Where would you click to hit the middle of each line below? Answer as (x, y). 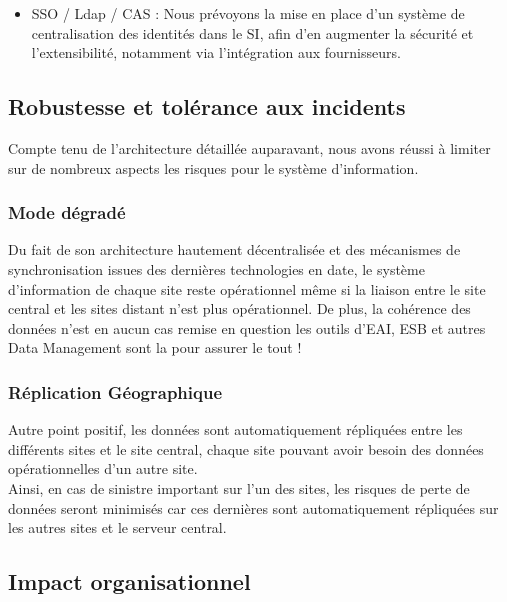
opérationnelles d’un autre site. (103, 468)
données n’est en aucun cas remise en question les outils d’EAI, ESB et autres (247, 327)
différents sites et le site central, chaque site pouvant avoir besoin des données (246, 448)
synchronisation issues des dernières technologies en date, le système (216, 268)
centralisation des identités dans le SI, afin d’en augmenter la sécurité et (252, 32)
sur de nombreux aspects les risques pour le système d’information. (213, 167)
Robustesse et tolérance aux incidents (207, 106)
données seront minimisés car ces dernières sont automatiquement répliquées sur (253, 507)
